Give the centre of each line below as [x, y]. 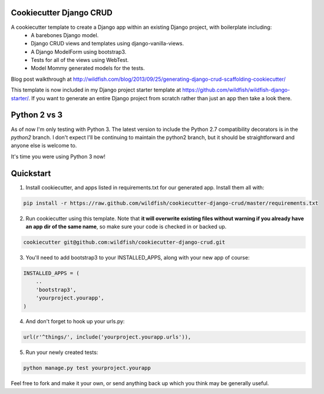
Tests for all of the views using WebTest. [80, 60]
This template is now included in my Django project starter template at [96, 90]
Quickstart [31, 173]
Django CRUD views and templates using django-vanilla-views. [108, 44]
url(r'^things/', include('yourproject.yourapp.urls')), [107, 337]
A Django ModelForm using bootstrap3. [79, 52]
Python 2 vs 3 [37, 115]
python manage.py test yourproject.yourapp [87, 368]
